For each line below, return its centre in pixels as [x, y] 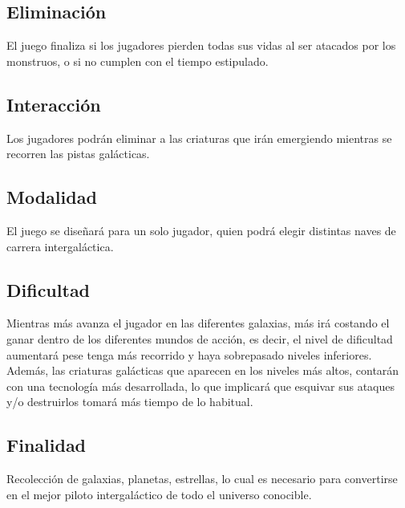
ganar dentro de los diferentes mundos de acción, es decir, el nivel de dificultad [200, 338]
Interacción [54, 104]
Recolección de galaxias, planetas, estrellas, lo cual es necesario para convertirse [202, 479]
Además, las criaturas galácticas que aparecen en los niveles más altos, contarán [203, 370]
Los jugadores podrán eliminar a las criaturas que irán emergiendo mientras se [199, 138]
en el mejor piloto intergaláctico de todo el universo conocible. [159, 494]
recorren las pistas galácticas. [78, 154]
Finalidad [47, 445]
